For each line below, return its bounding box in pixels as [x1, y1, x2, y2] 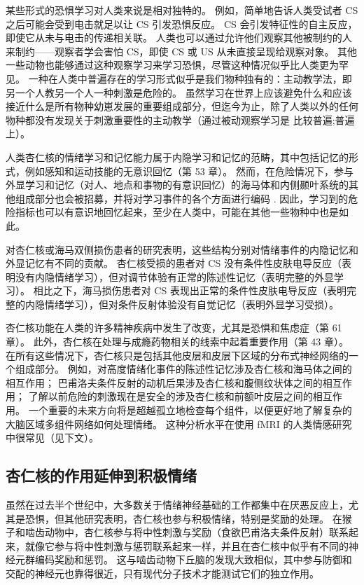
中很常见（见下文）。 [6, 430, 99, 445]
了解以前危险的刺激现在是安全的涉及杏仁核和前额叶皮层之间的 [28, 389, 313, 404]
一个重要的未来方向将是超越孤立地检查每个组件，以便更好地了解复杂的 [28, 403, 352, 418]
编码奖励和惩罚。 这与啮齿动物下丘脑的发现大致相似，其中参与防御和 [34, 552, 352, 567]
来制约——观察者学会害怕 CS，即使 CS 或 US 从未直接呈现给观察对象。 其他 [6, 43, 358, 58]
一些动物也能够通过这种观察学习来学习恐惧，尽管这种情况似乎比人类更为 [6, 57, 339, 72]
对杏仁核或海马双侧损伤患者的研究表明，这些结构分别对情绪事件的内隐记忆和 [6, 242, 358, 256]
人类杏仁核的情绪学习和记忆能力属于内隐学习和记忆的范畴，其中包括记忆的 [6, 149, 349, 164]
